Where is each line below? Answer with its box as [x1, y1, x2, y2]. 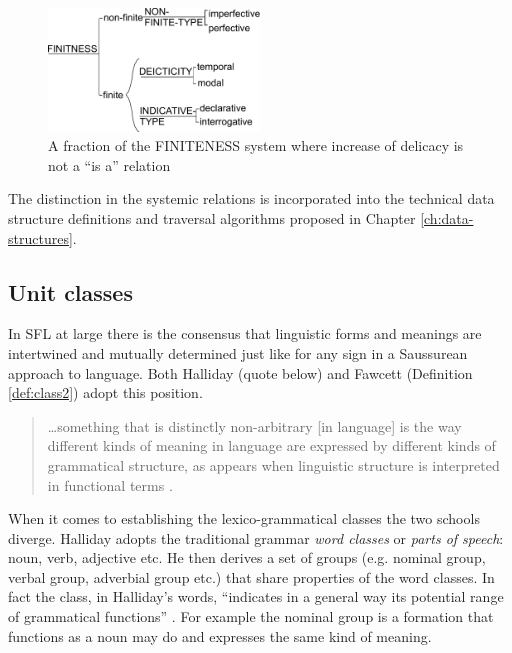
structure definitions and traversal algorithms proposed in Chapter [8, 207, 416, 228]
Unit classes [8, 276, 133, 307]
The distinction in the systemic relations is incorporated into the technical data [8, 188, 495, 209]
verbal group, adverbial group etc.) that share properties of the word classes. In [8, 566, 495, 587]
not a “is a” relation [48, 154, 171, 175]
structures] [8, 227, 73, 248]
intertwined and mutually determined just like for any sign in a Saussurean [8, 342, 468, 363]
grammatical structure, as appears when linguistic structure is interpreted [47, 454, 500, 475]
